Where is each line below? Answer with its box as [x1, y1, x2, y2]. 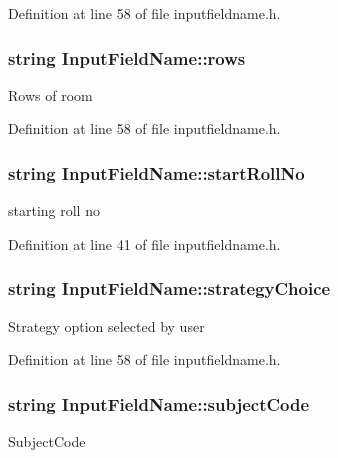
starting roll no [8, 200, 100, 221]
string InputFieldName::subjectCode [8, 391, 310, 416]
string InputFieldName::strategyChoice [8, 276, 331, 301]
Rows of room [8, 84, 93, 105]
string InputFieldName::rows [8, 45, 246, 70]
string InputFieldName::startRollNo [8, 160, 305, 185]
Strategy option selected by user [8, 315, 205, 336]
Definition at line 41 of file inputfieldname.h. [8, 233, 281, 254]
